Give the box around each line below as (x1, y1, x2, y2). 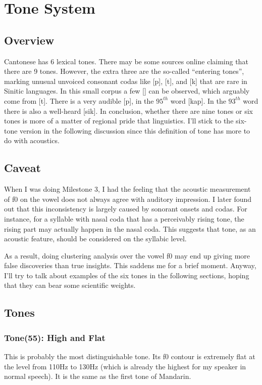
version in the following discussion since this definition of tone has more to (20, 125, 250, 136)
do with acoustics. (4, 135, 60, 146)
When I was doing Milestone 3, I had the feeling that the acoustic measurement (4, 184, 251, 194)
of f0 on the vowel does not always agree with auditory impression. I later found (4, 193, 252, 204)
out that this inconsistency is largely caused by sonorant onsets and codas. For (4, 203, 247, 214)
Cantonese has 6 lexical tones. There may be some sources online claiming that (4, 56, 248, 66)
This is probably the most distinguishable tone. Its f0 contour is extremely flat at (4, 351, 255, 362)
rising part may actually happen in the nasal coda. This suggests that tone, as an (4, 223, 256, 234)
